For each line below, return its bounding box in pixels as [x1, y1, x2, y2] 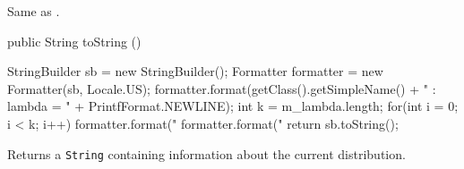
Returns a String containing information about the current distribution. [7, 144, 406, 163]
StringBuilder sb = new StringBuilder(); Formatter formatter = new [7, 62, 383, 80]
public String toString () [7, 31, 142, 50]
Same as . [7, 2, 60, 20]
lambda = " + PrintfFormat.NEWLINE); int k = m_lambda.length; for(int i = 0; [7, 97, 459, 115]
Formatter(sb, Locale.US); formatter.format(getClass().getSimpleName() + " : [7, 79, 436, 97]
